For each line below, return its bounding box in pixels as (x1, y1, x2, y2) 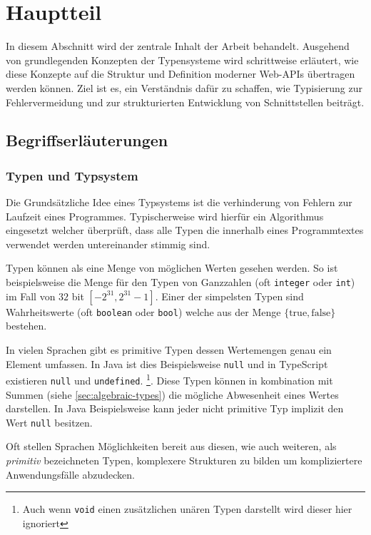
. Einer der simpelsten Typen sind (155, 288, 304, 303)
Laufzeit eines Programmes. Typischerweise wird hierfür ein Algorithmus (6, 208, 324, 223)
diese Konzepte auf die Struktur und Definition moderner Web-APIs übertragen (6, 66, 355, 81)
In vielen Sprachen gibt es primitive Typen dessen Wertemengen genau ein (6, 342, 332, 357)
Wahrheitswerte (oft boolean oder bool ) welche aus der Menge (6, 304, 281, 319)
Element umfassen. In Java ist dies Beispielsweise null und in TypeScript (6, 356, 328, 371)
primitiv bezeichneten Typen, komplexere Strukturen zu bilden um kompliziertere (6, 452, 362, 467)
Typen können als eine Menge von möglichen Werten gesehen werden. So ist (6, 260, 338, 275)
